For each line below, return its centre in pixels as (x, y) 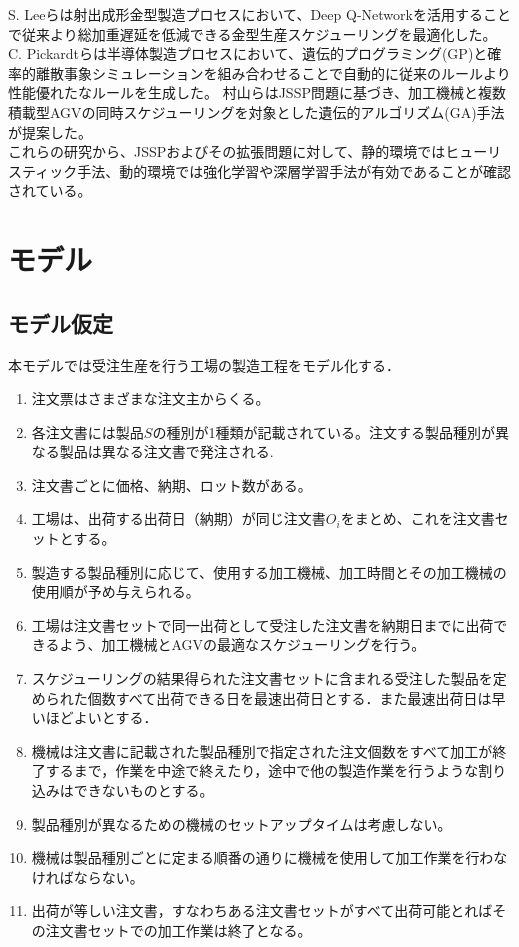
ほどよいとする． (101, 717)
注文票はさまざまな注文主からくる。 (150, 398)
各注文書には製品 (87, 431)
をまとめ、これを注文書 (417, 518)
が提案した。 (50, 131)
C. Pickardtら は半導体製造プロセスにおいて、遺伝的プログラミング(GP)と (248, 53)
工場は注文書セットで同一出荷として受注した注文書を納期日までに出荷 (262, 624)
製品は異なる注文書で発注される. (166, 451)
